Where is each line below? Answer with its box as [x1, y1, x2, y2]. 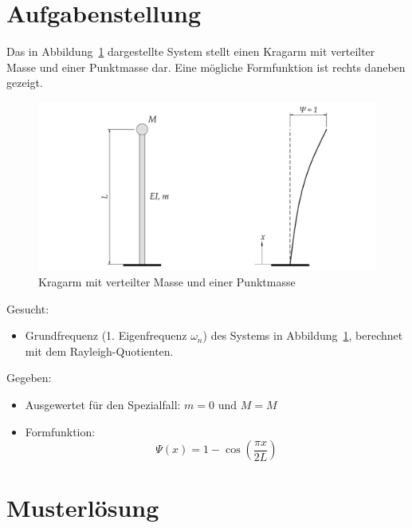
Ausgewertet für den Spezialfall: [25, 396, 181, 413]
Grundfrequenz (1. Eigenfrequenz [25, 327, 187, 344]
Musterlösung [6, 491, 159, 524]
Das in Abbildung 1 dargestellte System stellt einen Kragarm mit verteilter [6, 43, 375, 60]
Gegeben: [6, 369, 52, 386]
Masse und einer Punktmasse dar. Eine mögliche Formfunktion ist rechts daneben [6, 58, 406, 75]
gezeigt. [6, 74, 43, 91]
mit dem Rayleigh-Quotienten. [25, 342, 174, 359]
